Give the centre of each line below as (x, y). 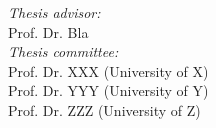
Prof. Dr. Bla (48, 31)
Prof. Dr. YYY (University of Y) (108, 90)
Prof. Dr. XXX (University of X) (108, 70)
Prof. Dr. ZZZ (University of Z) (104, 109)
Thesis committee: (63, 51)
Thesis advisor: (54, 12)
